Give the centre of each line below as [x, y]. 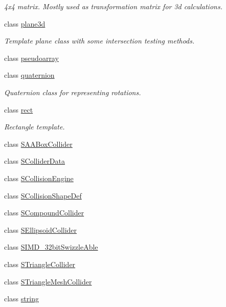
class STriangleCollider [40, 264]
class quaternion [29, 75]
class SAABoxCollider [38, 144]
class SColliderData [35, 161]
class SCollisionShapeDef [43, 195]
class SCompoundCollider [44, 213]
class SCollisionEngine [39, 178]
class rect [19, 109]
